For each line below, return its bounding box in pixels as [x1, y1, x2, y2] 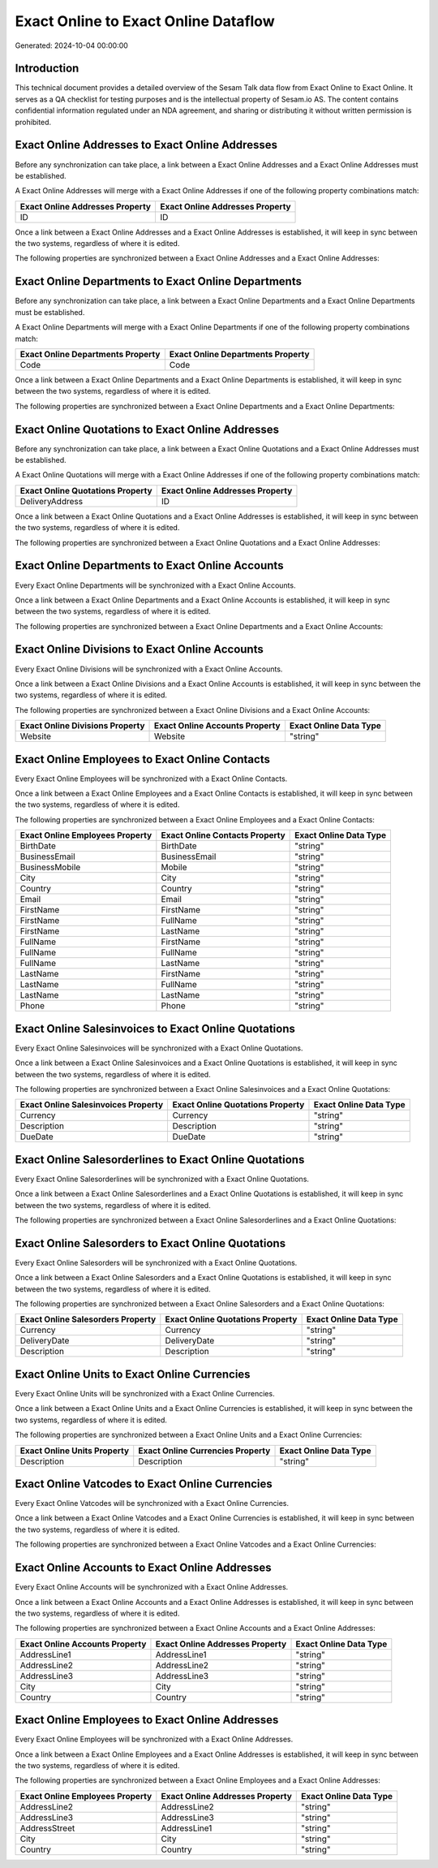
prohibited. [15, 117, 52, 127]
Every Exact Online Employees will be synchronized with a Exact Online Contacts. [15, 774, 288, 783]
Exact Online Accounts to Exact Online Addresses [15, 1561, 272, 1575]
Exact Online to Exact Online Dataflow [15, 12, 275, 30]
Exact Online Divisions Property [19, 720, 145, 731]
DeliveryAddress [19, 495, 84, 507]
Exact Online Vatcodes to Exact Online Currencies [15, 1477, 273, 1491]
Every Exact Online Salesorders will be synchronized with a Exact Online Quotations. [15, 1258, 298, 1267]
